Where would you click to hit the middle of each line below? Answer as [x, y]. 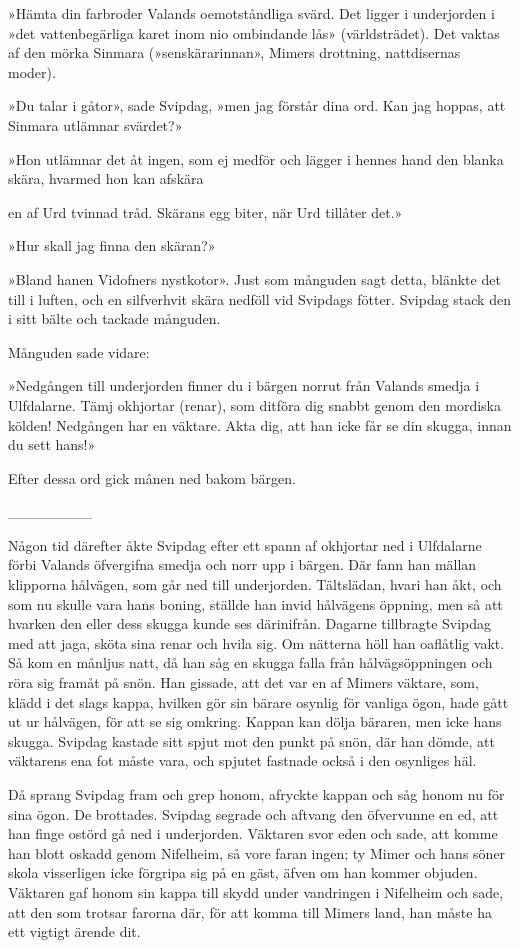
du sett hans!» [52, 444]
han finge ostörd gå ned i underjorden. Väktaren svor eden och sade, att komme [253, 833]
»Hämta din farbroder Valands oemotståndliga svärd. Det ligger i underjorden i [251, 13]
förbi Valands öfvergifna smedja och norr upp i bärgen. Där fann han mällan [242, 564]
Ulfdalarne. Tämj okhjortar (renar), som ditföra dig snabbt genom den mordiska [254, 404]
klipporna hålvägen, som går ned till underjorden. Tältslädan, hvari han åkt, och [255, 584]
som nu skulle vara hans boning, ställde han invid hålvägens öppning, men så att [255, 603]
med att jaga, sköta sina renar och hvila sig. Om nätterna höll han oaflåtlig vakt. [256, 642]
